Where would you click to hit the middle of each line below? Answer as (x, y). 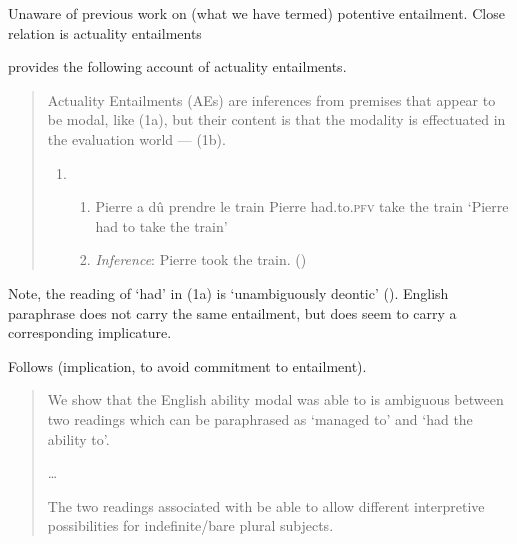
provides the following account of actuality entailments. (177, 66)
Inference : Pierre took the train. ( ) (201, 259)
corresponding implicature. (90, 332)
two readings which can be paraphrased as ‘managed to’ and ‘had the (260, 418)
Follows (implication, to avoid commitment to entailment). (187, 365)
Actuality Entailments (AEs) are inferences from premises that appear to (271, 99)
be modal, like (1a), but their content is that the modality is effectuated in (276, 119)
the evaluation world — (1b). (136, 138)
